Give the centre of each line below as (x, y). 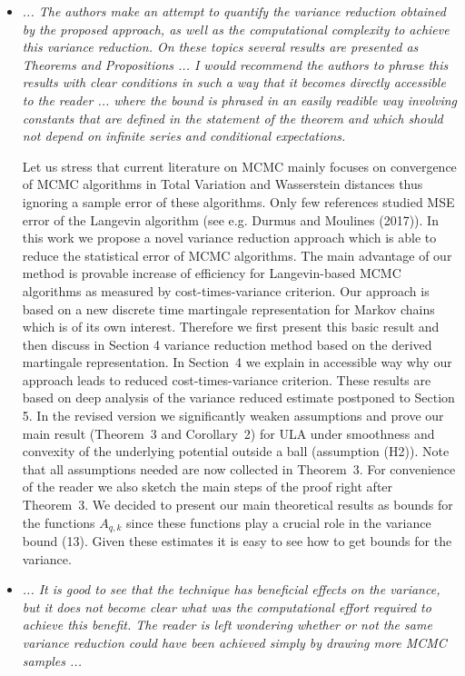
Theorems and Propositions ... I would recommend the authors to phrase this (235, 64)
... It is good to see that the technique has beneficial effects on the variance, (231, 589)
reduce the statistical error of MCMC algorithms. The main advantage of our (237, 255)
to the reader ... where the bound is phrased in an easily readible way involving (240, 99)
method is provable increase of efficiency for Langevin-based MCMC (212, 273)
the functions (59, 522)
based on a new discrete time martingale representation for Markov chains (228, 308)
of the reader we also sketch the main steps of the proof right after (208, 487)
